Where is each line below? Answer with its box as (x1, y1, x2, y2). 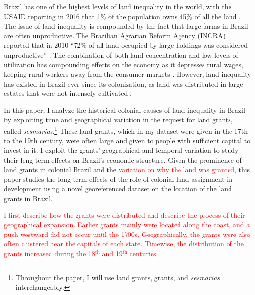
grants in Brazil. (4, 193, 53, 203)
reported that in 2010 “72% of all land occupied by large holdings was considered (4, 40, 248, 50)
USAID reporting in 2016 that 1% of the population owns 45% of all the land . (4, 11, 241, 21)
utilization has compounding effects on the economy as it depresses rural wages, (4, 59, 243, 69)
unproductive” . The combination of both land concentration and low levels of (4, 49, 238, 59)
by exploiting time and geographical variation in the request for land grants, (4, 114, 233, 124)
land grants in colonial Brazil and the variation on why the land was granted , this (4, 164, 250, 175)
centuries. (129, 248, 158, 258)
